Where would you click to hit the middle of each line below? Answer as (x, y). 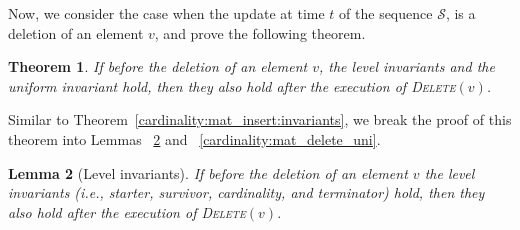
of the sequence (386, 13)
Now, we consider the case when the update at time (166, 13)
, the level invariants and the (407, 66)
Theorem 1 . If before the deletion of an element (158, 66)
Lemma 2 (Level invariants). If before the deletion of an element (208, 172)
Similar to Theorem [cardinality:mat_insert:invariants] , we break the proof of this (260, 119)
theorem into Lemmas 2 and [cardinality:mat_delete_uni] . (194, 138)
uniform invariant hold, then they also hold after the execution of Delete (232, 85)
